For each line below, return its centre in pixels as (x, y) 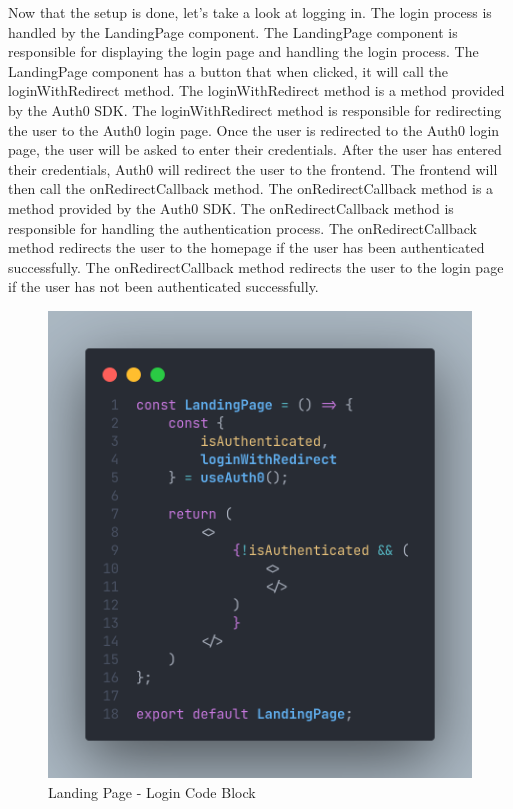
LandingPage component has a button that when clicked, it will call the (228, 70)
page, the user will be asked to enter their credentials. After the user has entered (255, 149)
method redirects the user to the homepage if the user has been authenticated (246, 247)
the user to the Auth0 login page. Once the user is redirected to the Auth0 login (254, 129)
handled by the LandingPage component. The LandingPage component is (233, 31)
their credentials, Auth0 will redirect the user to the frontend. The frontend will (253, 168)
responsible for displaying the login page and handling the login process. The (243, 51)
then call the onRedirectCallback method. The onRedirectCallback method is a (251, 188)
